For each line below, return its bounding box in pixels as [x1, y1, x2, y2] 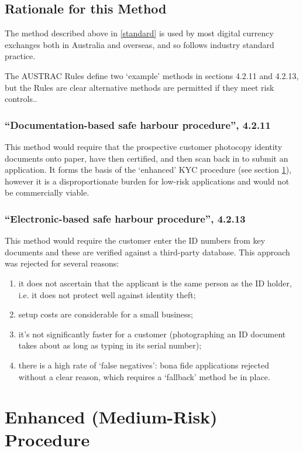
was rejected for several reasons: [5, 257, 119, 269]
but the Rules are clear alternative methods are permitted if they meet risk [5, 81, 274, 93]
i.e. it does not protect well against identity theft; [18, 288, 196, 300]
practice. [5, 50, 36, 62]
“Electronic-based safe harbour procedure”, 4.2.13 [5, 211, 246, 225]
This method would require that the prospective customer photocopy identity [5, 140, 283, 152]
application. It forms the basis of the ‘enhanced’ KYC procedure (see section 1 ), [5, 163, 292, 176]
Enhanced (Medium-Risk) [5, 405, 218, 429]
